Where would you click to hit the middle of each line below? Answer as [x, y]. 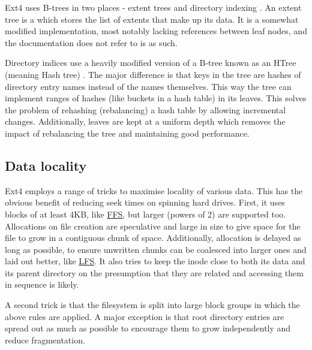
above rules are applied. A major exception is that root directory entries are [145, 316]
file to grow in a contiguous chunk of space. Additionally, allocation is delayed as [153, 238]
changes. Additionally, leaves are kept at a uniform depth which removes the [145, 121]
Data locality [46, 165]
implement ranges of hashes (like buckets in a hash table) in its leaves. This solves [156, 98]
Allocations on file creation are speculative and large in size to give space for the [153, 226]
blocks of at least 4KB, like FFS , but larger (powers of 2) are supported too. [145, 214]
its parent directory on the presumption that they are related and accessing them [154, 272]
